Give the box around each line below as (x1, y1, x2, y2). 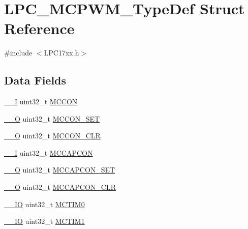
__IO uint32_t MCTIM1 (4, 216, 85, 226)
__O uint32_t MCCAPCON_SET (4, 164, 115, 175)
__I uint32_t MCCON (4, 96, 78, 107)
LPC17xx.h (44, 47, 79, 58)
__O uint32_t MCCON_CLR (4, 130, 101, 141)
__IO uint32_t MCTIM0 (4, 198, 85, 209)
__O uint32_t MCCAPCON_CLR (4, 182, 116, 192)
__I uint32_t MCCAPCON (4, 147, 93, 158)
